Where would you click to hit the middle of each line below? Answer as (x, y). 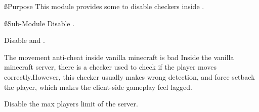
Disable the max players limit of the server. (71, 104)
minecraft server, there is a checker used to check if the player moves (111, 67)
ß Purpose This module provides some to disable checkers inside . (104, 6)
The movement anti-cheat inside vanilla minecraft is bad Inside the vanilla (119, 57)
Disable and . (25, 40)
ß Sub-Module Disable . (39, 23)
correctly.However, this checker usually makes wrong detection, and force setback (129, 76)
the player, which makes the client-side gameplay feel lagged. (98, 87)
